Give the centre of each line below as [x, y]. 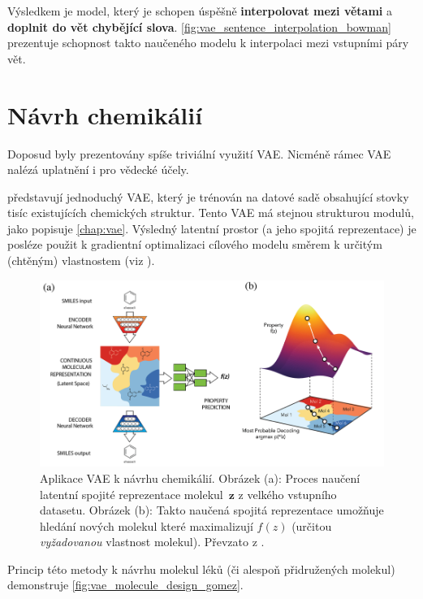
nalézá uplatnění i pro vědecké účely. [98, 169]
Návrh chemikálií [105, 114]
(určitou [312, 525]
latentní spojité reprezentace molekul [132, 494]
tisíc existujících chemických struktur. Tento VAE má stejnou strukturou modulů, [211, 213]
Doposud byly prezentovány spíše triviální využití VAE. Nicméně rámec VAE [199, 153]
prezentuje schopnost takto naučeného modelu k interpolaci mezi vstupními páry [208, 43]
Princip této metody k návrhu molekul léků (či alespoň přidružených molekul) [201, 569]
